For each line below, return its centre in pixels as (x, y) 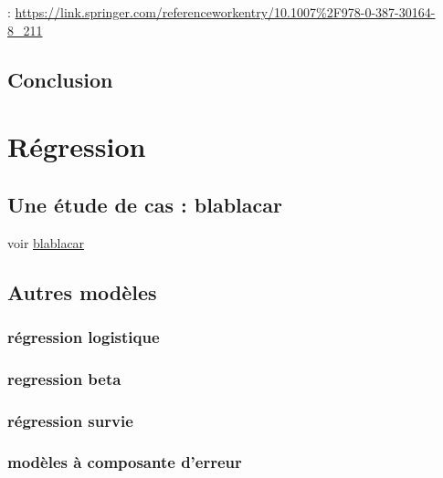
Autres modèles (82, 291)
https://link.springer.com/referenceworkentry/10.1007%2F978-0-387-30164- (225, 12)
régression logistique (84, 336)
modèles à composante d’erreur (125, 462)
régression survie (70, 420)
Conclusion (60, 79)
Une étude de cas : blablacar (145, 204)
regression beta (64, 378)
